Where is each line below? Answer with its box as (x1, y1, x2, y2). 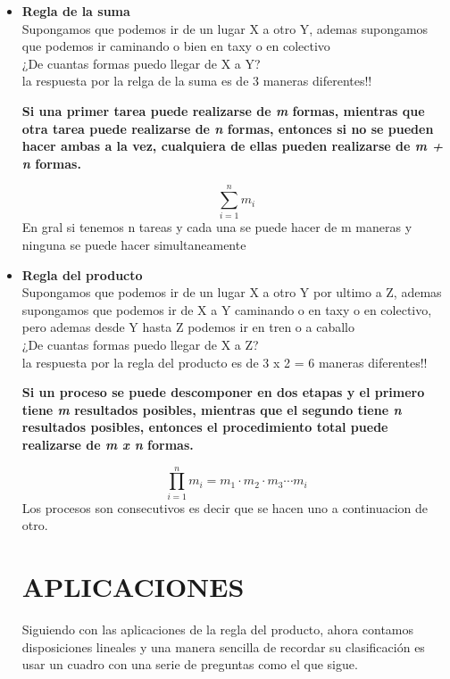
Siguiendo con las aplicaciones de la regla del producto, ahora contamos (21, 620, 414, 639)
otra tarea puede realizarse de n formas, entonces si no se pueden (21, 119, 434, 137)
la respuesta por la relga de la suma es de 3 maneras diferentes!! (21, 71, 372, 90)
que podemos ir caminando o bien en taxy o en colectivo (21, 37, 330, 55)
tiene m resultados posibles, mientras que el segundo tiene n (21, 400, 402, 418)
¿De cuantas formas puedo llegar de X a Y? (21, 54, 261, 72)
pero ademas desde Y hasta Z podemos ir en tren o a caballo (21, 318, 354, 336)
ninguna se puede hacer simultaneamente (21, 236, 246, 254)
